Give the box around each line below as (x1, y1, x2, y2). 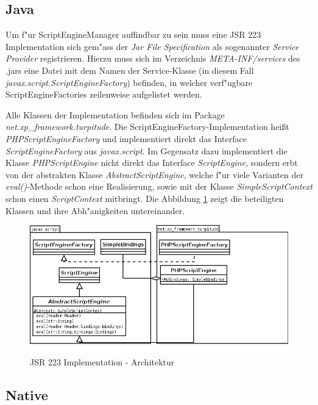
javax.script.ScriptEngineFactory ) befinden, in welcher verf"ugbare (5, 76, 253, 88)
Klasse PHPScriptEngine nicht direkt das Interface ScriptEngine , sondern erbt (5, 156, 298, 169)
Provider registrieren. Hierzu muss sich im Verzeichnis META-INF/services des (5, 52, 300, 65)
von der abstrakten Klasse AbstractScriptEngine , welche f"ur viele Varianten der (5, 168, 303, 181)
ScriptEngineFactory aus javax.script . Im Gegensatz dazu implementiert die (5, 144, 288, 157)
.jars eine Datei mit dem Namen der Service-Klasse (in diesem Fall (5, 63, 254, 76)
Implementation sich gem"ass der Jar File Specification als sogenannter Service (5, 40, 299, 52)
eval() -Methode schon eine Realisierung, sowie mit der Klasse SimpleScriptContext (5, 180, 313, 193)
